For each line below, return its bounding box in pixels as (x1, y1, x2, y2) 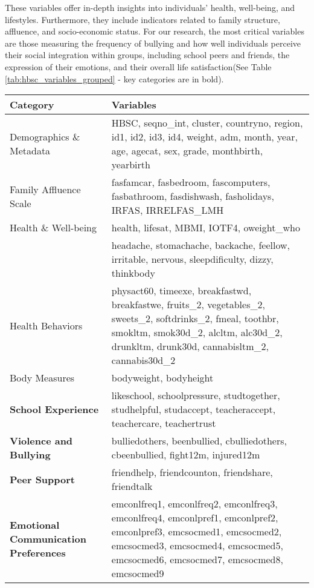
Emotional (10, 517, 60, 532)
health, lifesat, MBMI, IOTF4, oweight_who (111, 220, 300, 235)
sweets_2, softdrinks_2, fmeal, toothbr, (111, 311, 279, 326)
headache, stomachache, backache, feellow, (111, 238, 290, 253)
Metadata (10, 144, 51, 158)
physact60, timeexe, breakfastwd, (111, 283, 252, 298)
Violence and (10, 434, 73, 448)
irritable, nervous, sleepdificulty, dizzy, (111, 252, 274, 266)
